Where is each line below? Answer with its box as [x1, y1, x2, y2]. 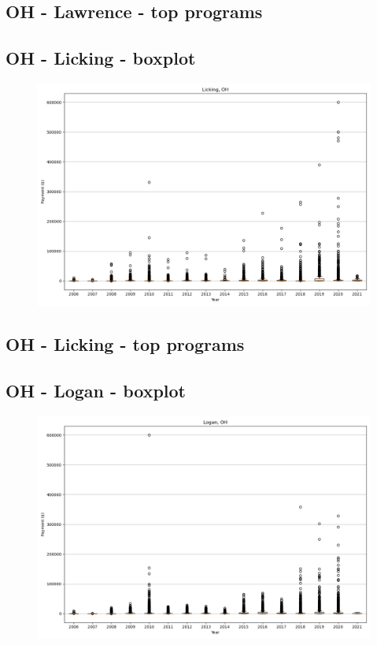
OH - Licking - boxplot [6, 46, 196, 70]
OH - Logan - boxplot [6, 378, 186, 403]
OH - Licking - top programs [6, 332, 245, 356]
